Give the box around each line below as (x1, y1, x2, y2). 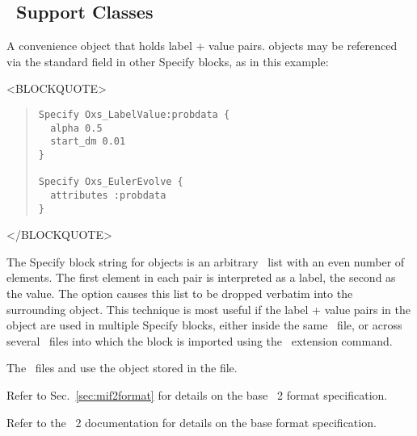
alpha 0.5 (50, 122, 103, 134)
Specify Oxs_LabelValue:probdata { (38, 108, 230, 120)
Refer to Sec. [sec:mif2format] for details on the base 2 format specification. (6, 386, 388, 403)
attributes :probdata (50, 189, 166, 201)
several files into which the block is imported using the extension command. (6, 332, 393, 349)
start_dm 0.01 (50, 136, 126, 148)
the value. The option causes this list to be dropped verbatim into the (6, 285, 353, 302)
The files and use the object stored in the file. (6, 359, 238, 376)
